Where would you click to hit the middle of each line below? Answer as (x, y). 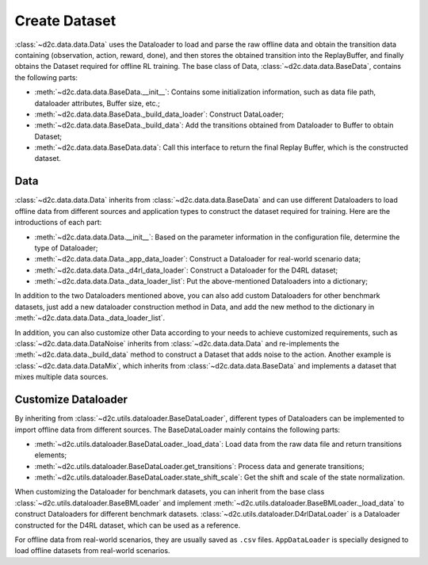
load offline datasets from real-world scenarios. (92, 551)
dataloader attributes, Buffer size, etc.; (97, 103)
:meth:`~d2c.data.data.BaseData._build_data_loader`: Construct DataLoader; (159, 114)
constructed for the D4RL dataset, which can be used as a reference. (128, 525)
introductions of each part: (58, 223)
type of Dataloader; (66, 248)
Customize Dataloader (71, 400)
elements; (51, 455)
